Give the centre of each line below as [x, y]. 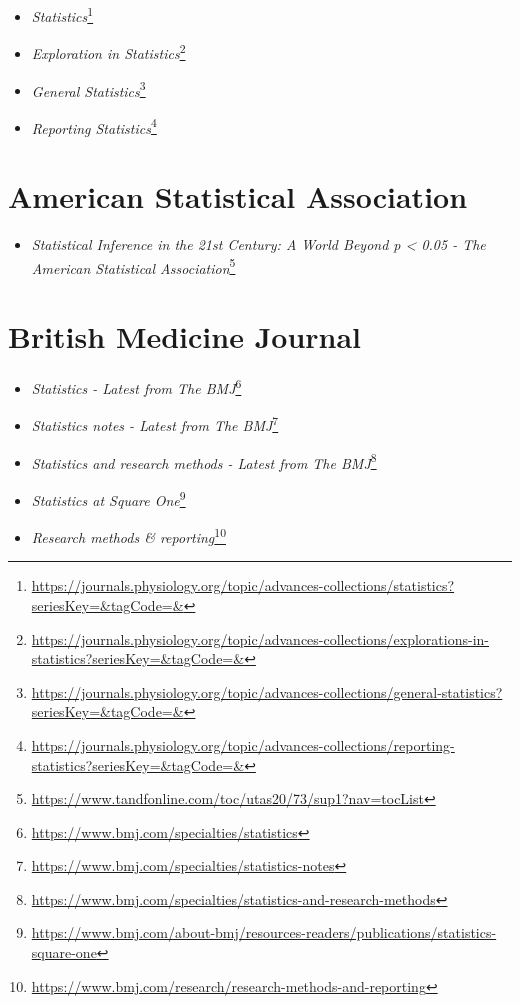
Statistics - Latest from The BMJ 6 [136, 386]
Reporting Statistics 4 [94, 126]
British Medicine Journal [185, 336]
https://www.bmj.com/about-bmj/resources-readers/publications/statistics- [264, 932]
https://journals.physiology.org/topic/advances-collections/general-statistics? [267, 691]
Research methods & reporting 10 [128, 535]
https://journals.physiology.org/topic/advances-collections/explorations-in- [260, 638]
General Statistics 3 [88, 89]
